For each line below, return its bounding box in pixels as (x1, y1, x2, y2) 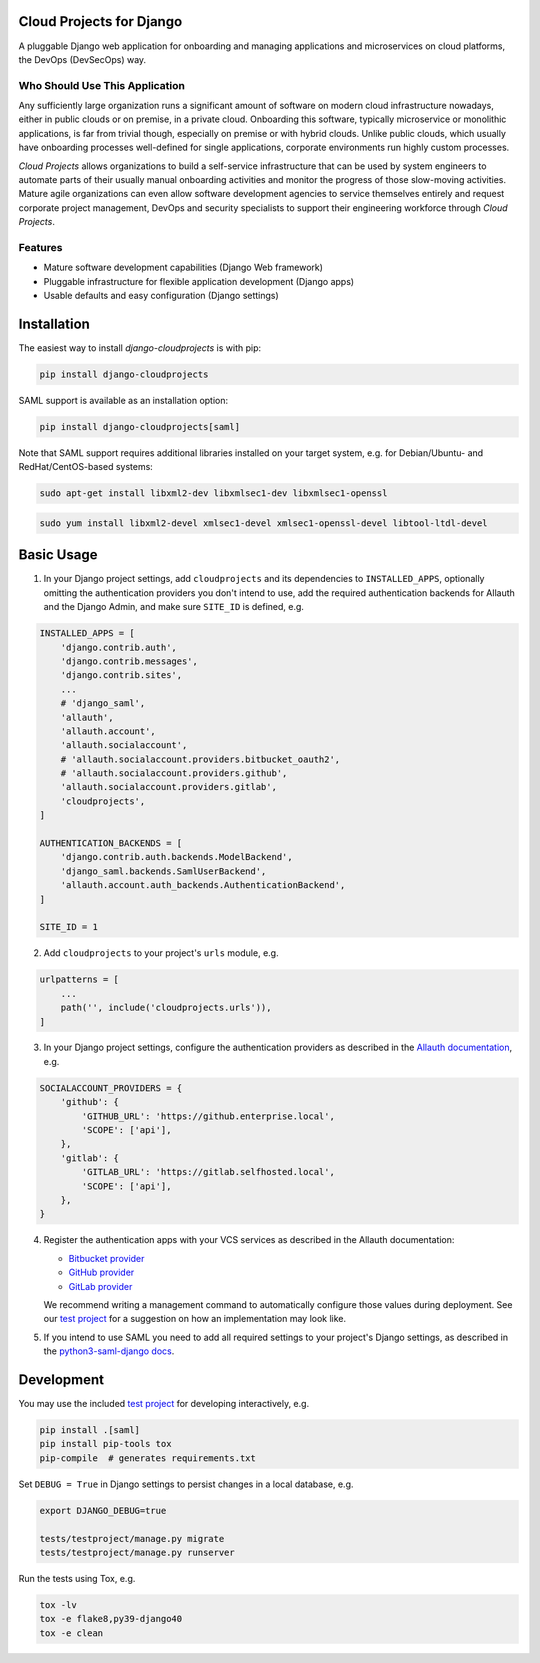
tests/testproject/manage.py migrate (39, 1533, 225, 1544)
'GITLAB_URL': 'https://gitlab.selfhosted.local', (81, 1166, 335, 1178)
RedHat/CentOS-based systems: (18, 461, 154, 473)
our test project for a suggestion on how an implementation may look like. (43, 1313, 347, 1325)
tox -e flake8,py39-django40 (39, 1613, 183, 1625)
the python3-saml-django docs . (43, 1345, 175, 1357)
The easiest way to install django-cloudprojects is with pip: (18, 342, 262, 354)
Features (18, 240, 63, 254)
